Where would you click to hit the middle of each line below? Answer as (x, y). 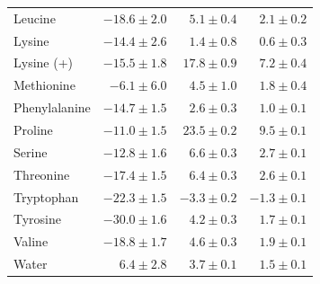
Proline (33, 129)
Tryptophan (46, 196)
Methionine (44, 85)
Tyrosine (38, 219)
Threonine (42, 174)
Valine (31, 241)
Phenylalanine (52, 107)
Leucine (35, 18)
